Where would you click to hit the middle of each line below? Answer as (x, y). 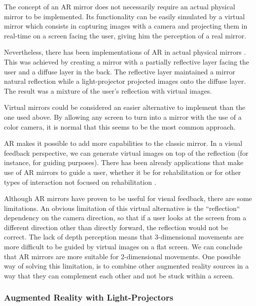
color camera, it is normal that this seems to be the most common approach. (120, 126)
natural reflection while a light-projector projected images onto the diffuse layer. (125, 81)
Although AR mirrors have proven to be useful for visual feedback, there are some (128, 198)
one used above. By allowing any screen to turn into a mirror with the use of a (123, 117)
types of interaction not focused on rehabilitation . (80, 182)
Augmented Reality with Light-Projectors (89, 297)
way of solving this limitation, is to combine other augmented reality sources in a (127, 266)
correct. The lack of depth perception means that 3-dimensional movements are (124, 237)
